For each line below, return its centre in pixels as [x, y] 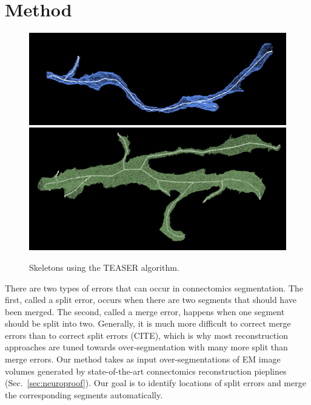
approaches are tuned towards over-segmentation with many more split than [146, 347]
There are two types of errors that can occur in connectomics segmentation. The [154, 288]
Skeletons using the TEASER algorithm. [104, 267]
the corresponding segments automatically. [84, 394]
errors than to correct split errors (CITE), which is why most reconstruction [146, 335]
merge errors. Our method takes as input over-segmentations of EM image [143, 359]
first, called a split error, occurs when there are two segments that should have [151, 300]
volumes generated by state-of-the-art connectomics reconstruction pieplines [146, 371]
